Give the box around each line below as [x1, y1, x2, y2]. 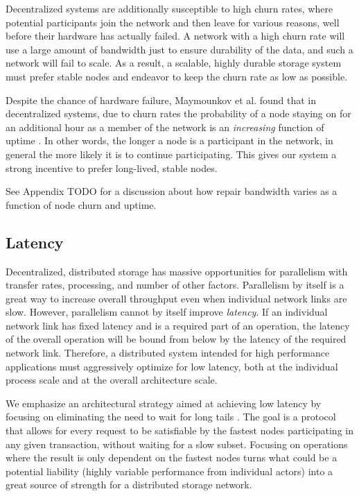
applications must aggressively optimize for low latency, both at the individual [6, 359, 338, 373]
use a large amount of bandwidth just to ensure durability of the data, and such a [6, 42, 353, 56]
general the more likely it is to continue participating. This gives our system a [6, 146, 337, 161]
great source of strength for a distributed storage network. [6, 477, 252, 492]
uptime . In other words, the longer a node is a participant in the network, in [6, 133, 333, 148]
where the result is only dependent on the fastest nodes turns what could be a [6, 450, 338, 465]
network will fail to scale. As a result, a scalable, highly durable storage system [6, 55, 342, 70]
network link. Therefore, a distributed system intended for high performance [6, 345, 330, 360]
